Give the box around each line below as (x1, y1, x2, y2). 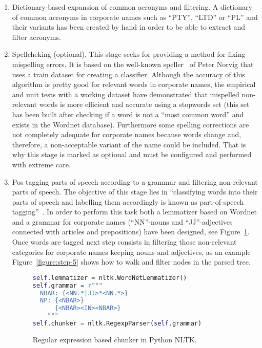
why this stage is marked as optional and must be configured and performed (12, 149, 252, 160)
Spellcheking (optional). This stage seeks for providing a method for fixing (12, 49, 246, 59)
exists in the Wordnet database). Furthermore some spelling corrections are (12, 119, 249, 129)
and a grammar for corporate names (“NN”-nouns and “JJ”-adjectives (12, 216, 233, 227)
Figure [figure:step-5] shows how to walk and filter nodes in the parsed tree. (12, 256, 251, 267)
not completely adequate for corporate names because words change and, (12, 129, 241, 140)
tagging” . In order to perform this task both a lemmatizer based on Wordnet (12, 206, 257, 217)
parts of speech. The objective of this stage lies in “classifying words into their (12, 186, 258, 197)
